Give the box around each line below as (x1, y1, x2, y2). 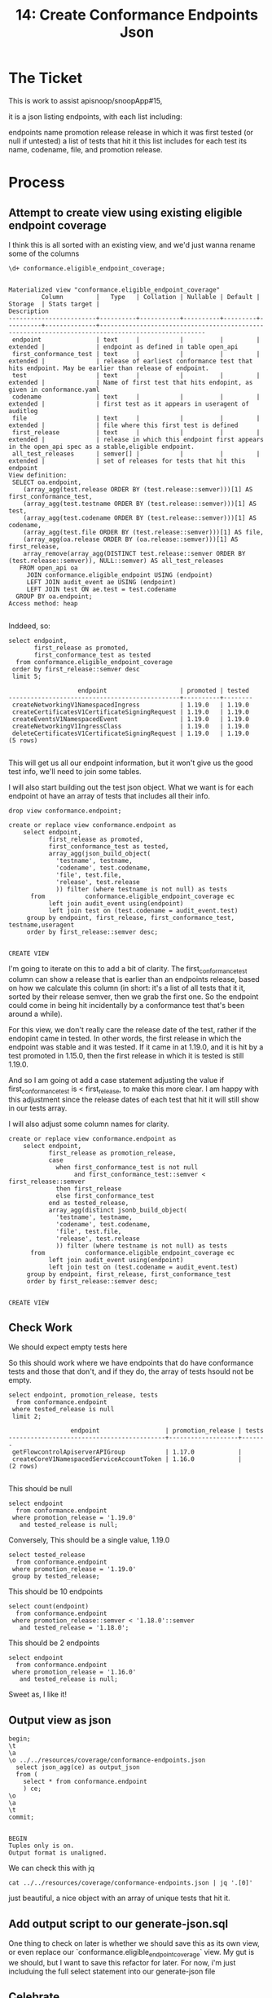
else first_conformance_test (55, 1191, 155, 1199)
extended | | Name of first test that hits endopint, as (8, 378, 253, 386)
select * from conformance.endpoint (23, 1778, 148, 1786)
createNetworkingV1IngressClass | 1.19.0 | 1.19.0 (11, 722, 250, 730)
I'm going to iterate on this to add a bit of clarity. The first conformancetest (8, 963, 248, 975)
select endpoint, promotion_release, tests (8, 1391, 159, 1399)
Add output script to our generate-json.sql (8, 1917, 229, 1930)
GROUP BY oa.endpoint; (15, 592, 93, 601)
